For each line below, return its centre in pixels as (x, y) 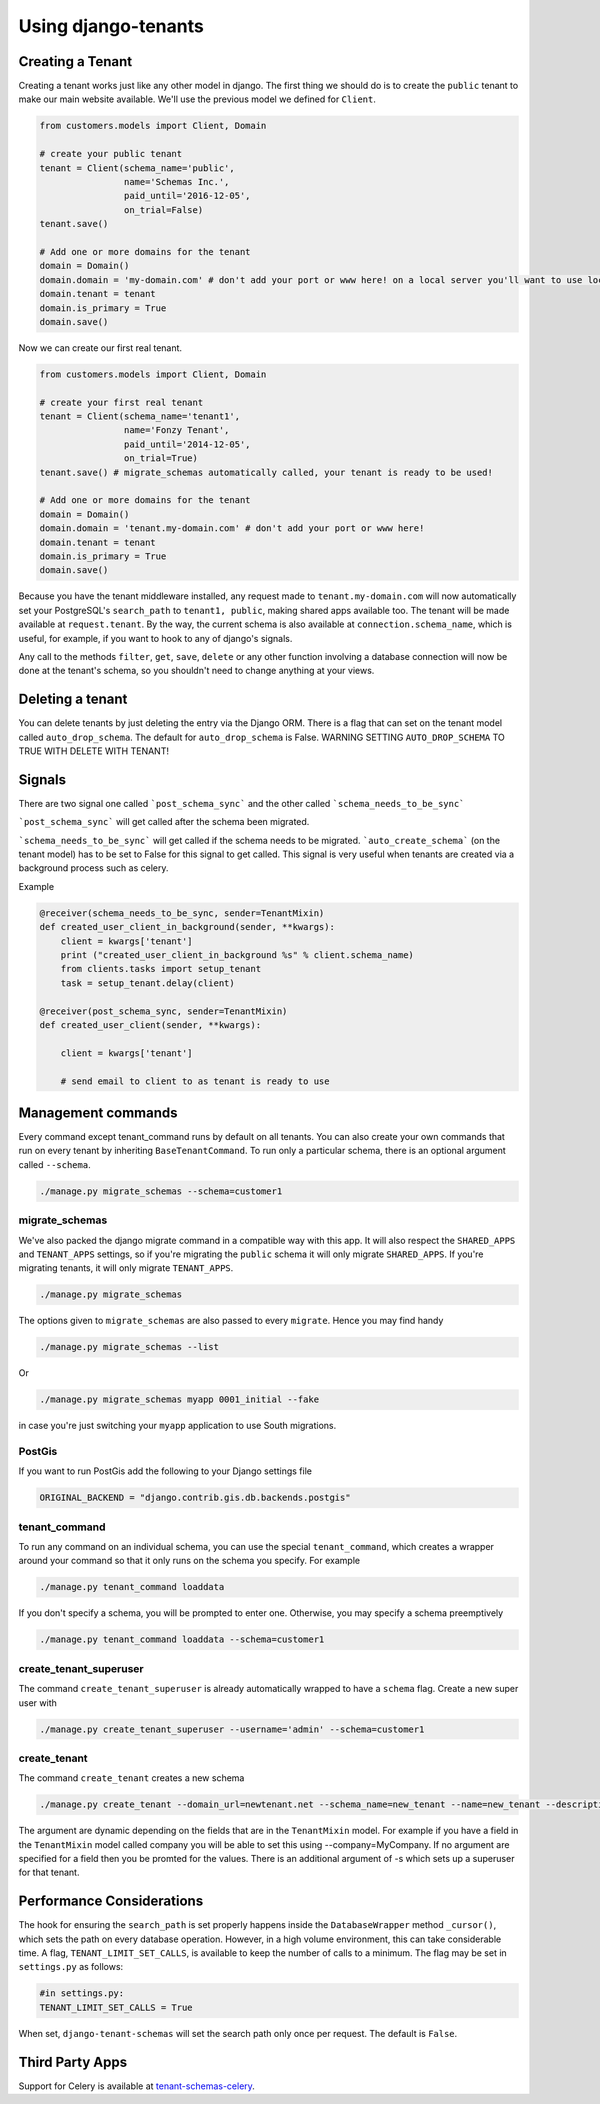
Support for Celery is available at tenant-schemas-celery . (136, 2086)
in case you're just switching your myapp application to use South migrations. (177, 1426)
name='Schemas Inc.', (176, 181)
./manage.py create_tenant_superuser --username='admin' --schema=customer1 (232, 1729)
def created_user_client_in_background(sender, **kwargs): (187, 927)
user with (37, 1702)
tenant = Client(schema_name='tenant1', (139, 416)
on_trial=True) (161, 458)
